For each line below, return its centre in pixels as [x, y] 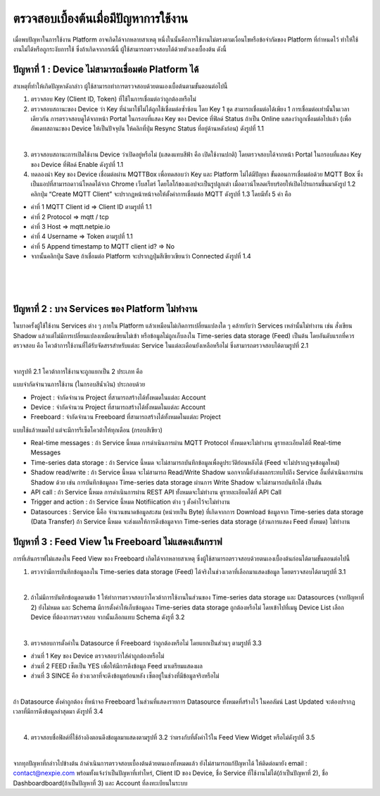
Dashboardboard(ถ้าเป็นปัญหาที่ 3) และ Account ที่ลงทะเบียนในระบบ [100, 783]
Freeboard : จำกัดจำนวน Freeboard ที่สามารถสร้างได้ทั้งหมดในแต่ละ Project [126, 417]
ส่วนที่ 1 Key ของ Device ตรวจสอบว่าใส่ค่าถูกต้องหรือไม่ [97, 656]
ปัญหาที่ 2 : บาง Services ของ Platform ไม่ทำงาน [105, 309]
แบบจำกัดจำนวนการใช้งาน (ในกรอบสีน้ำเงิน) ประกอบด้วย [79, 385]
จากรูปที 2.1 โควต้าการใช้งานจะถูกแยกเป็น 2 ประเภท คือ [78, 371]
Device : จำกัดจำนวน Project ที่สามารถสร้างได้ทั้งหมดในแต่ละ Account [118, 407]
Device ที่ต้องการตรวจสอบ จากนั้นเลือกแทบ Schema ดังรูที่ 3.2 [108, 617]
